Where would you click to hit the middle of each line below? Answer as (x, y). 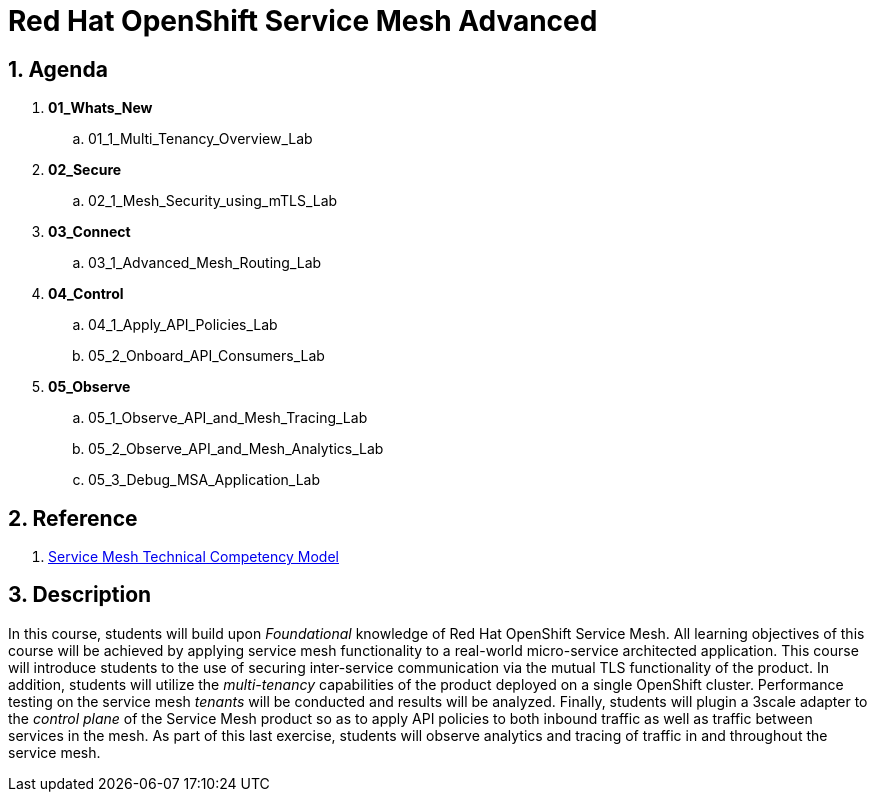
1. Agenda (58, 69)
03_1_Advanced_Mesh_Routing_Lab (205, 263)
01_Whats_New (100, 108)
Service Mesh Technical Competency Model (193, 557)
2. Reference (73, 518)
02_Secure (85, 170)
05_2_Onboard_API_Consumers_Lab (206, 356)
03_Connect (89, 232)
